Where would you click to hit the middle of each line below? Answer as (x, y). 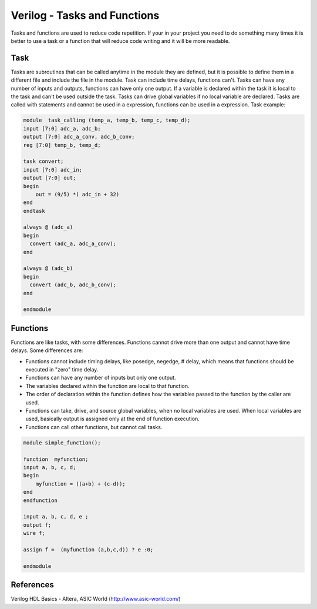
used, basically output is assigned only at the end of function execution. (112, 419)
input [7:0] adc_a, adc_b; (62, 128)
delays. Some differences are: (47, 350)
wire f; (34, 533)
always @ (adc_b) (48, 268)
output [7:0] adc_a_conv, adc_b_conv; (79, 137)
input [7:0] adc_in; (53, 170)
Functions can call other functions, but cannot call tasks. (94, 427)
